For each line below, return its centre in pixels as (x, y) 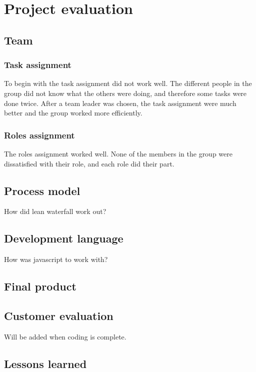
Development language (64, 238)
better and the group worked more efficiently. (73, 113)
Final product (40, 286)
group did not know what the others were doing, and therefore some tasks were (125, 93)
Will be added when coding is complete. (65, 336)
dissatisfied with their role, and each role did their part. (89, 163)
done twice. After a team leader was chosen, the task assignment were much (120, 103)
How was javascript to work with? (56, 259)
